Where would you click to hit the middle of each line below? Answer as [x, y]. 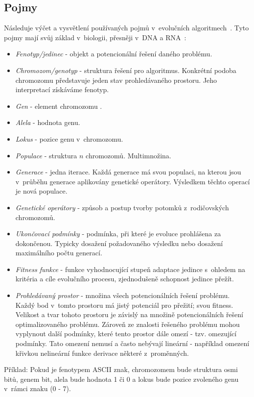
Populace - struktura [46, 155]
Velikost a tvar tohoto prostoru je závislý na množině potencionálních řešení [129, 314]
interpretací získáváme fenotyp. [62, 89]
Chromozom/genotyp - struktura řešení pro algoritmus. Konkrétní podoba [126, 70]
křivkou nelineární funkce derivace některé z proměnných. [102, 353]
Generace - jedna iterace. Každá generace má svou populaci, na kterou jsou [128, 172]
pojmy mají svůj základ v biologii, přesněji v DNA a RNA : [95, 37]
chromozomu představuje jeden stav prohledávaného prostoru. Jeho [116, 80]
